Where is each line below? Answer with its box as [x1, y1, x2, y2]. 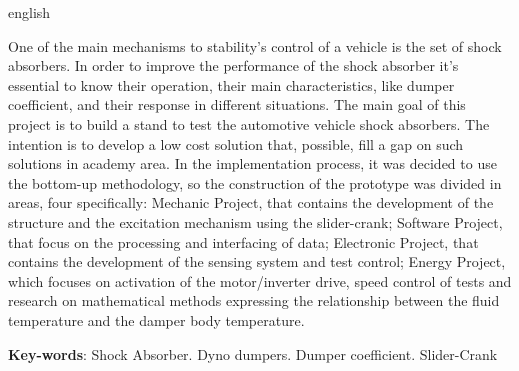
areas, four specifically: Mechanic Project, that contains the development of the [8, 192, 494, 213]
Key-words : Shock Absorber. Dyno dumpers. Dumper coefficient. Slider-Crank [8, 343, 498, 364]
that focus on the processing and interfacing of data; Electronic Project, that [8, 231, 479, 252]
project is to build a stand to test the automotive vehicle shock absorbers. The [8, 113, 490, 134]
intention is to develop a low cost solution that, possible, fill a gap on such [8, 133, 464, 154]
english [8, 2, 51, 22]
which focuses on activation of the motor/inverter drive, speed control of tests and [8, 270, 512, 291]
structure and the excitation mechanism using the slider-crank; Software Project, [8, 211, 503, 232]
